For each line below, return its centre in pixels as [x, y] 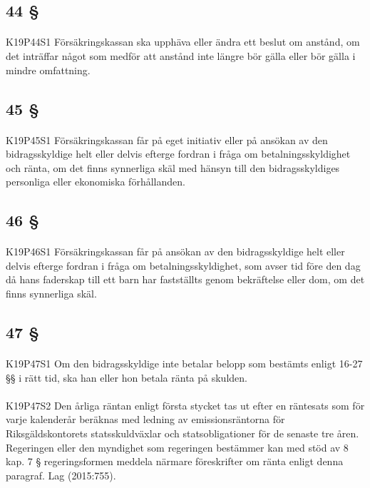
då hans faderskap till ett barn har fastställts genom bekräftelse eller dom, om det [185, 279]
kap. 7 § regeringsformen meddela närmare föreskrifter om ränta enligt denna [175, 461]
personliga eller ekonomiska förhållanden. [96, 182]
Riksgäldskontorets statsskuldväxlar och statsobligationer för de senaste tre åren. [183, 433]
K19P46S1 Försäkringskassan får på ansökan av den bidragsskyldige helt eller [175, 251]
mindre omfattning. [48, 70]
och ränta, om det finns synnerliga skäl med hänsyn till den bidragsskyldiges [173, 167]
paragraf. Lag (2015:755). [61, 475]
